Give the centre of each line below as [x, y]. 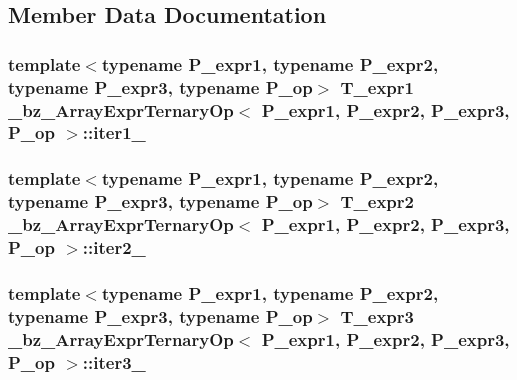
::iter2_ [114, 247]
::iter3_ [114, 361]
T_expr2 [377, 201]
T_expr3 [377, 315]
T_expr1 [377, 86]
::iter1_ [114, 132]
